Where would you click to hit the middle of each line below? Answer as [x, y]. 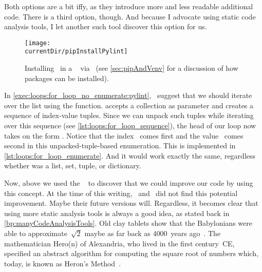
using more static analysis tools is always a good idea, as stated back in [117, 213]
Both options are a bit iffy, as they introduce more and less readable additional [129, 6]
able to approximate [36, 233]
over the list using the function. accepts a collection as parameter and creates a [129, 105]
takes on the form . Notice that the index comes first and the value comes [124, 135]
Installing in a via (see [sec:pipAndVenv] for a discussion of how [132, 68]
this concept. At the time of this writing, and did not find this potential [121, 193]
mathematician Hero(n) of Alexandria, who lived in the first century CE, [119, 243]
